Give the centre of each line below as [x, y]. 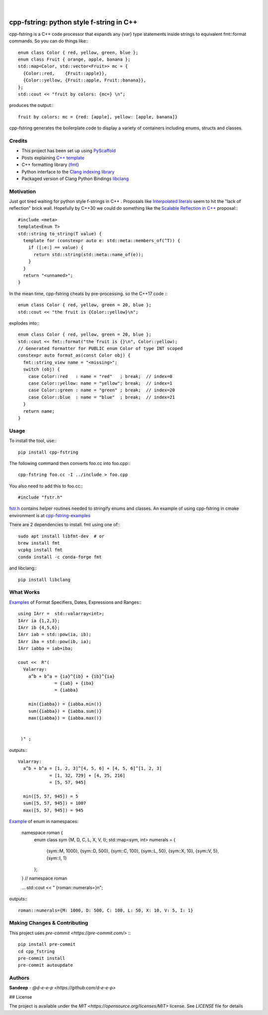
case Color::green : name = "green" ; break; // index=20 [101, 390]
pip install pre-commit [47, 944]
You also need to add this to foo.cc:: [46, 486]
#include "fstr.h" [40, 498]
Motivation [23, 191]
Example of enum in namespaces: [44, 822]
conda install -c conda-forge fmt [60, 557]
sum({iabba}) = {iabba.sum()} [65, 711]
